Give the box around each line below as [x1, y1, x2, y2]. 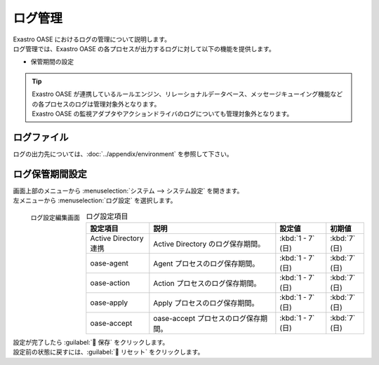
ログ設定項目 [86, 211, 129, 221]
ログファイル [13, 131, 69, 143]
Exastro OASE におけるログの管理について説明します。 [13, 35, 171, 43]
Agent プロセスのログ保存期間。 [153, 259, 260, 268]
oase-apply [90, 298, 128, 308]
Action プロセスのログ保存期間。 [153, 278, 261, 288]
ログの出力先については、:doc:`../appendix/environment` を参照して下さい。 [13, 149, 233, 158]
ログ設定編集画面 [30, 214, 80, 222]
